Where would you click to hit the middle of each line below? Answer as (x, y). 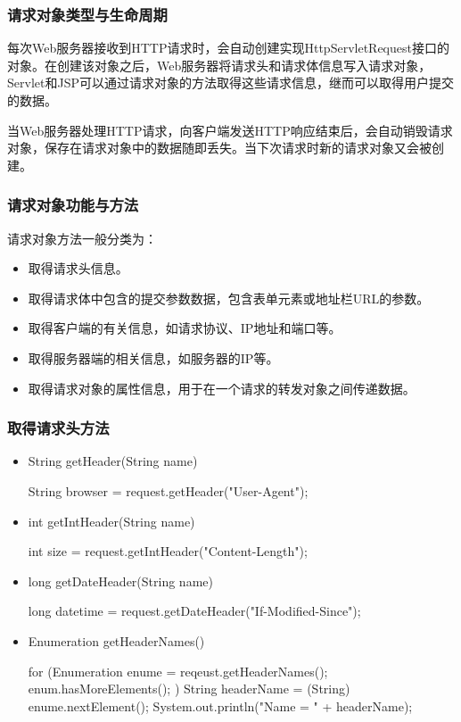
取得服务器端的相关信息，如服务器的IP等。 (153, 357)
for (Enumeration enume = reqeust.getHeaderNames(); (178, 671)
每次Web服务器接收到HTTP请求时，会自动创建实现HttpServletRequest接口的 (228, 48)
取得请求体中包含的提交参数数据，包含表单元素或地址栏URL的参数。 (229, 298)
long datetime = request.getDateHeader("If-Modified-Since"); (194, 611)
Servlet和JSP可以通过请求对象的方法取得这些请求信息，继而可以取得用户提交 (230, 83)
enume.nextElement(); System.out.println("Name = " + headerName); (220, 705)
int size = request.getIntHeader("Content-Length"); (168, 551)
